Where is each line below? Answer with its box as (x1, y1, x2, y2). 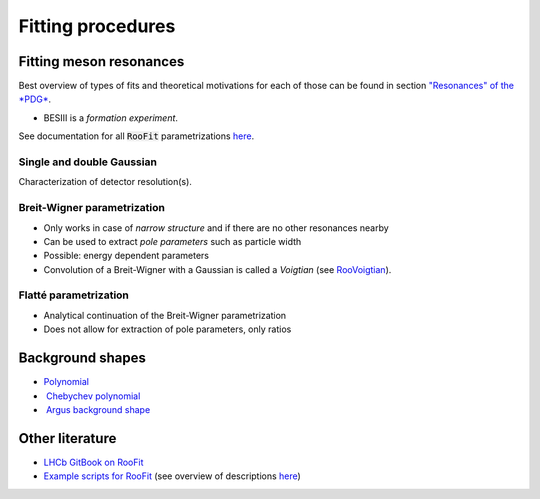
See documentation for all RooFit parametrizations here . (18, 130, 255, 142)
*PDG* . (18, 93, 52, 105)
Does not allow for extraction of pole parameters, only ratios (43, 323, 292, 335)
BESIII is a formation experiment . (43, 111, 179, 124)
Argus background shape (45, 403, 151, 415)
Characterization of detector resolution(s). (18, 176, 192, 188)
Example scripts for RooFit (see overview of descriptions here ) (43, 470, 302, 482)
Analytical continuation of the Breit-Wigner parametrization (43, 309, 287, 321)
